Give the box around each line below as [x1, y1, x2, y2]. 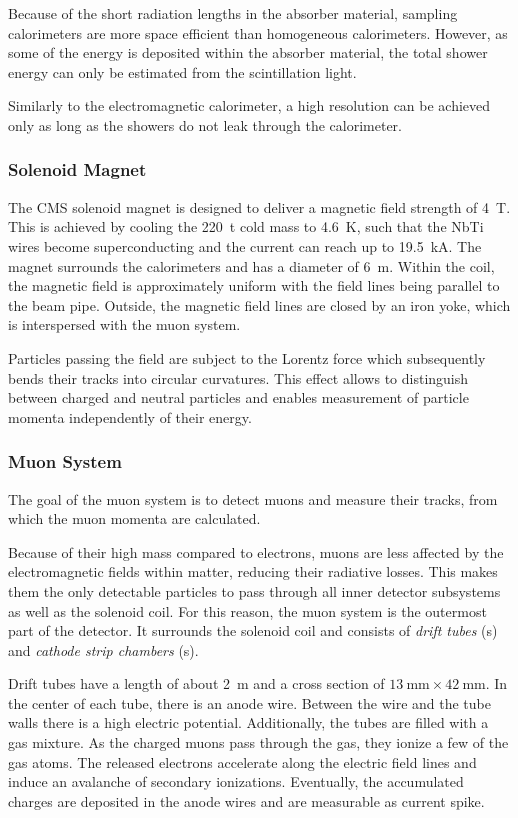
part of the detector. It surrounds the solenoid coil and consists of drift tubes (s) [8, 620, 498, 641]
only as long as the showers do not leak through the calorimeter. [8, 114, 403, 135]
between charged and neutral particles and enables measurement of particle [8, 387, 469, 408]
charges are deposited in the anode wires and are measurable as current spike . [8, 790, 485, 811]
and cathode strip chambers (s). [8, 639, 199, 660]
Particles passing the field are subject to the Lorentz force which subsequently [8, 347, 486, 368]
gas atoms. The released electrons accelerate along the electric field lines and [8, 751, 477, 772]
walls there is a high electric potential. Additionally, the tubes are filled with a [8, 712, 489, 733]
